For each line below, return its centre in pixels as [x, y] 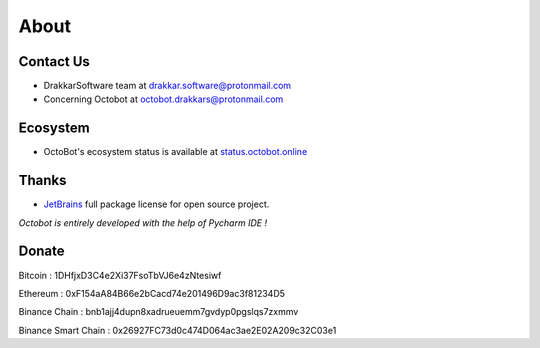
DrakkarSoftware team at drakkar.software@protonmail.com [167, 86]
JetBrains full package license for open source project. [156, 204]
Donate [41, 251]
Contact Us [54, 61]
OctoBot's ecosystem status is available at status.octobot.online [175, 152]
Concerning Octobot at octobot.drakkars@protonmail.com [163, 99]
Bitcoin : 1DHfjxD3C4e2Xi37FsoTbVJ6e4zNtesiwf [120, 275]
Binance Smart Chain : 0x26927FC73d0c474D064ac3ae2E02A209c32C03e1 [177, 330]
